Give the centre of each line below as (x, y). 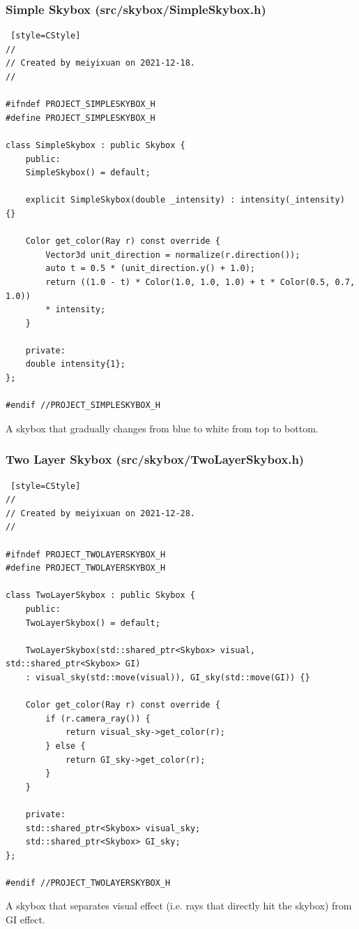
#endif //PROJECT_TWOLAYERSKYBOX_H (88, 883)
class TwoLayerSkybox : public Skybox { (101, 595)
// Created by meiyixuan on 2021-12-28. (101, 513)
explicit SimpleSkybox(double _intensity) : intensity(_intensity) (185, 200)
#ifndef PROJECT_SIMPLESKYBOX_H (81, 104)
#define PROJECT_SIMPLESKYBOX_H (81, 118)
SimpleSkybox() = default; (88, 173)
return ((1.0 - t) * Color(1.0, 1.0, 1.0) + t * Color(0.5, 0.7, (200, 282)
